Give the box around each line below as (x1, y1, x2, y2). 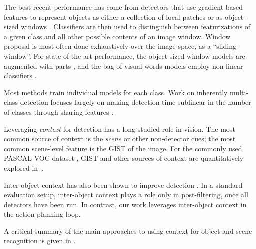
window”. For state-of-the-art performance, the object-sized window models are (4, 50, 245, 61)
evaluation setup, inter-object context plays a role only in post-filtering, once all (4, 189, 248, 200)
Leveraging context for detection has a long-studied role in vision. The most (4, 123, 235, 134)
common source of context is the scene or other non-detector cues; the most (4, 133, 236, 144)
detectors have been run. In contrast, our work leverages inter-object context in (4, 199, 247, 209)
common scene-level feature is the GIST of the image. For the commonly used (4, 143, 242, 153)
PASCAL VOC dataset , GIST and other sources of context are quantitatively (4, 153, 244, 163)
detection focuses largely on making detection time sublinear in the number (20, 97, 251, 107)
